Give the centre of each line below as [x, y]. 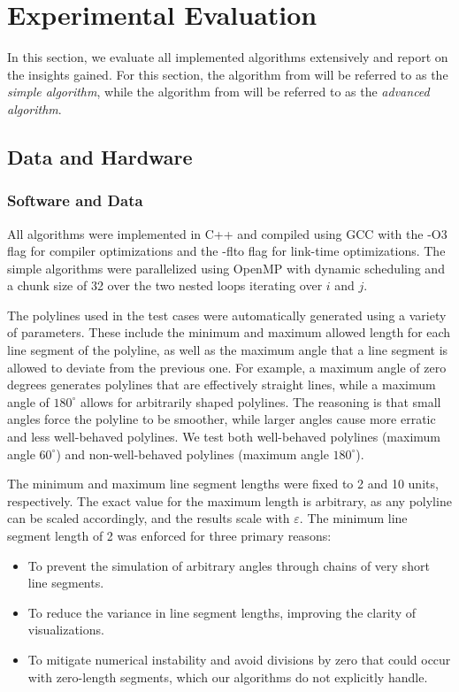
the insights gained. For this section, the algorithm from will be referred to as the [228, 74]
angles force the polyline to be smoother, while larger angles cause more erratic [222, 419]
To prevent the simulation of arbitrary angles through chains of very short [229, 565]
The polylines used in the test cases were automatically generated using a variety [227, 315]
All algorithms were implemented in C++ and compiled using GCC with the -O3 [227, 233]
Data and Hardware [100, 156]
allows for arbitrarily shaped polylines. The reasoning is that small [260, 401]
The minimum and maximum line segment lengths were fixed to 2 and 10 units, [223, 484]
